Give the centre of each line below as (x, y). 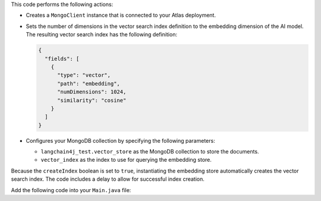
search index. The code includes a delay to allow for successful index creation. (108, 179)
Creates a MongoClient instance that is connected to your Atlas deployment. (121, 15)
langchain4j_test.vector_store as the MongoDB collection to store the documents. (150, 152)
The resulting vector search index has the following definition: (102, 34)
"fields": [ (62, 59)
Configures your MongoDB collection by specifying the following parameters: (120, 140)
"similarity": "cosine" (92, 100)
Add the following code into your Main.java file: (71, 190)
